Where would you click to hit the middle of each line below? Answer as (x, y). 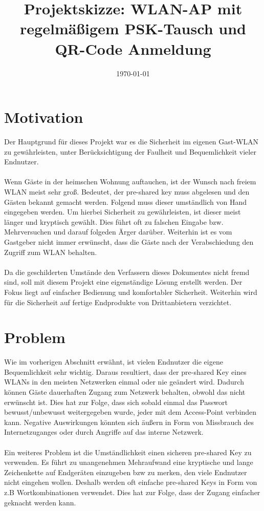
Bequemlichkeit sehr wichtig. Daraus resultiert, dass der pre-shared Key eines (125, 371)
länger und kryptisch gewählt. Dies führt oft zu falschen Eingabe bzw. (114, 221)
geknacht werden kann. (40, 502)
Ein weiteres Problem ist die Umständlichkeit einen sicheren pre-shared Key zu (128, 452)
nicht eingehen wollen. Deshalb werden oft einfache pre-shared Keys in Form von (131, 482)
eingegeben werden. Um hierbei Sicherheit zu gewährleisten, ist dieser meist (123, 212)
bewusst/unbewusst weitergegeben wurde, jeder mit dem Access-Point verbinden (130, 412)
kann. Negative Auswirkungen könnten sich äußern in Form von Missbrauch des (129, 422)
